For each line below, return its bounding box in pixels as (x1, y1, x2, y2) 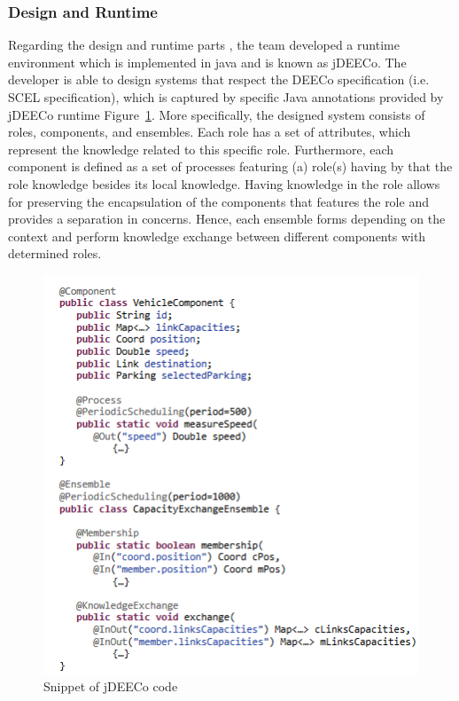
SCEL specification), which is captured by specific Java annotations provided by (8, 88, 444, 106)
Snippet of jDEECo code (43, 677, 178, 696)
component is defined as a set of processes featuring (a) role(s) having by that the (8, 157, 453, 176)
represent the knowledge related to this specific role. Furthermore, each (8, 139, 394, 158)
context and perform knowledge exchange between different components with (8, 226, 426, 245)
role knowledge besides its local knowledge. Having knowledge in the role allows (8, 174, 440, 193)
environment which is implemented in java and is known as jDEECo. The (8, 52, 407, 71)
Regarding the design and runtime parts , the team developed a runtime (8, 35, 400, 54)
